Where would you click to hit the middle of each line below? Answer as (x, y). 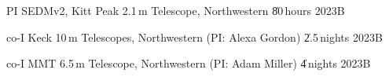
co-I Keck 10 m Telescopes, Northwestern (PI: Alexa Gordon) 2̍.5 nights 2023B (194, 37)
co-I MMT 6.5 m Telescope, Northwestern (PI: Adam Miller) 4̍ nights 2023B (189, 63)
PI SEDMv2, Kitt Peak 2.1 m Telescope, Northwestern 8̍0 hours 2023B (176, 10)
